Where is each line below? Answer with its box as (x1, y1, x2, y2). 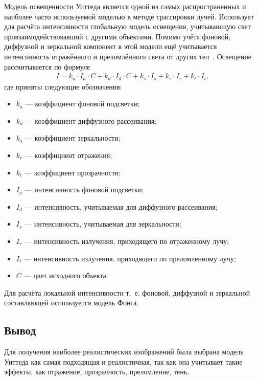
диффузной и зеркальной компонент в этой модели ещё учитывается (4, 41, 217, 52)
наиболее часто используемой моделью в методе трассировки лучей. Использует (4, 11, 254, 21)
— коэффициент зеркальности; (25, 132, 121, 143)
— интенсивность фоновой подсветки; (25, 184, 144, 195)
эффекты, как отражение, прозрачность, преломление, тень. (4, 366, 190, 377)
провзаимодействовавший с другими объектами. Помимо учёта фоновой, (4, 31, 231, 41)
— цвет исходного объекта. (24, 270, 108, 281)
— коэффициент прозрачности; (25, 167, 121, 177)
